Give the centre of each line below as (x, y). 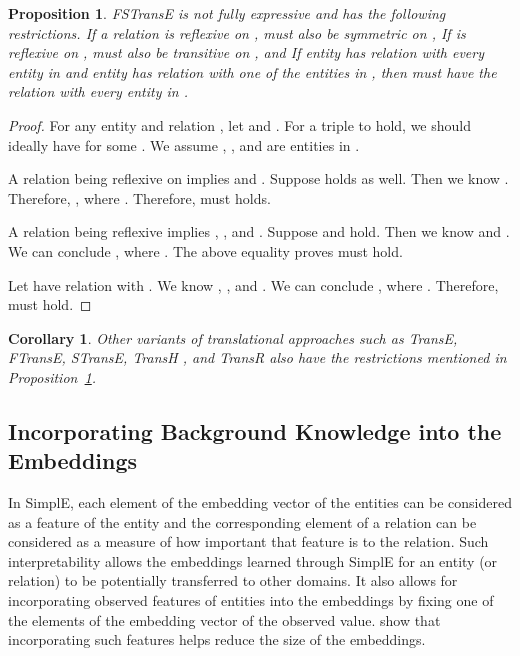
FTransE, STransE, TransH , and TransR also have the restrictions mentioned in (257, 357)
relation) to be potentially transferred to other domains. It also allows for (233, 580)
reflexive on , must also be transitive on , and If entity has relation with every (246, 52)
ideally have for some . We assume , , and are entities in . (184, 144)
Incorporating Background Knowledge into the (255, 430)
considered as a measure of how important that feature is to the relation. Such (248, 541)
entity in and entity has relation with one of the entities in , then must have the (252, 71)
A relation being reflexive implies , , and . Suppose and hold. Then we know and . (259, 231)
